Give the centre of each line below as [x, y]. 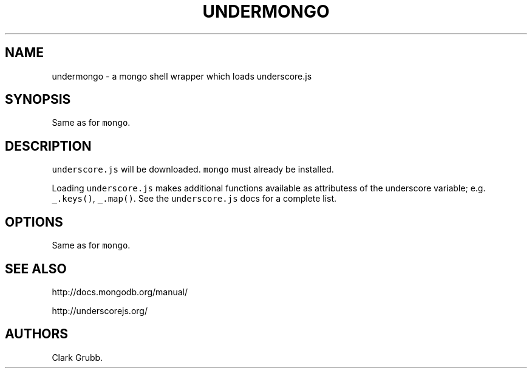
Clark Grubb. [77, 357]
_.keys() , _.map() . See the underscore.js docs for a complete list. [194, 199]
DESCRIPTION [48, 146]
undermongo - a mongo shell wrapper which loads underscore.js [182, 76]
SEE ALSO [36, 269]
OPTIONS [34, 222]
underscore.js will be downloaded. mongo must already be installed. [193, 169]
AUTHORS [37, 334]
